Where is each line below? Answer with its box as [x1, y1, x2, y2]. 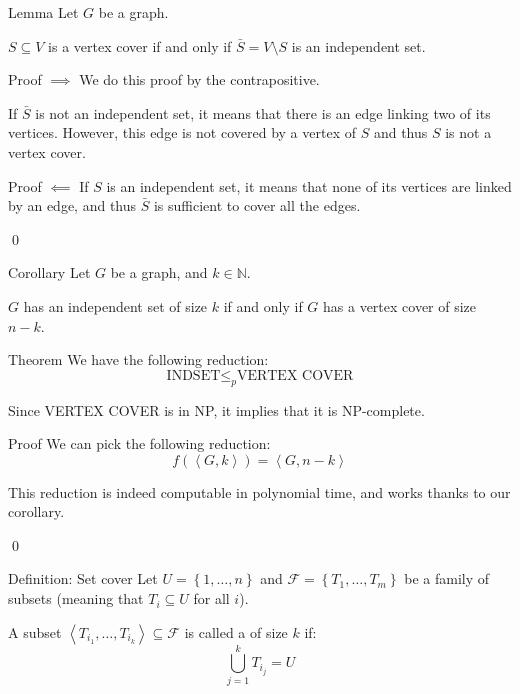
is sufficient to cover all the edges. [153, 195, 361, 216]
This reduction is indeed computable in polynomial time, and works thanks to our [8, 481, 511, 502]
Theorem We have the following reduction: [8, 349, 269, 370]
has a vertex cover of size [323, 295, 477, 316]
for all [193, 588, 230, 609]
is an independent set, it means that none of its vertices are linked [106, 175, 512, 196]
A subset [8, 621, 62, 642]
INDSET [166, 368, 221, 383]
